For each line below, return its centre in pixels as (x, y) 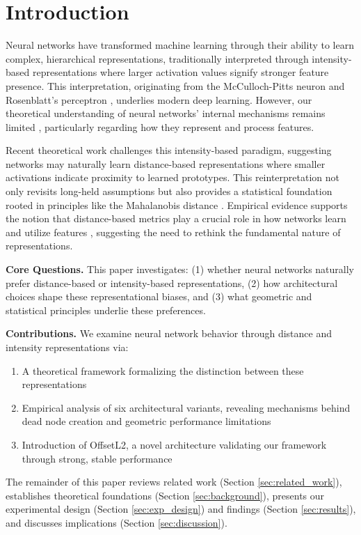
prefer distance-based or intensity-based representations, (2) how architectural (172, 282)
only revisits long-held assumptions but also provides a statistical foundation (169, 191)
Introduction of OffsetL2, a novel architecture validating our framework (174, 444)
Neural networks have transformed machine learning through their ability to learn (180, 45)
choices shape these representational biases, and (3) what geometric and (159, 296)
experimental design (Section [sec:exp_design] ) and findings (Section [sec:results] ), (181, 509)
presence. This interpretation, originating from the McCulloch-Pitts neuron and (175, 85)
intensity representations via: (67, 347)
